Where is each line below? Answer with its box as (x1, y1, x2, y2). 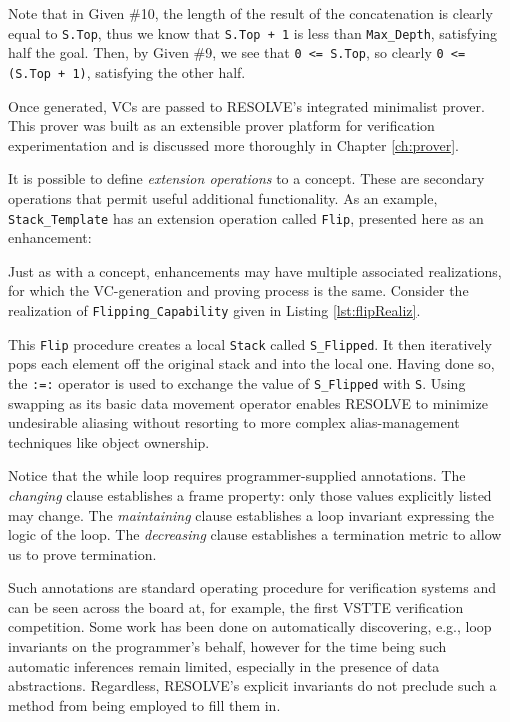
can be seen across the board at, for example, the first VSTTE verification (8, 596, 464, 617)
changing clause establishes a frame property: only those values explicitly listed (8, 484, 492, 505)
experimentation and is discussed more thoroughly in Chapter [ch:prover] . (8, 134, 459, 155)
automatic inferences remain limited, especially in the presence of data (8, 655, 440, 676)
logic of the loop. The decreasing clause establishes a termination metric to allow (8, 524, 502, 545)
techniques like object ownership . (8, 431, 210, 452)
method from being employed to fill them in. (8, 694, 281, 715)
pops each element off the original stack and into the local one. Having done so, (8, 353, 495, 374)
